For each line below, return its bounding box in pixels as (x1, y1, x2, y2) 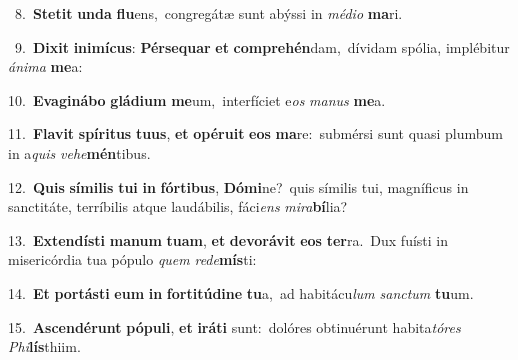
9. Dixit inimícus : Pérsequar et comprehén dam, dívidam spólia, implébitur (14, 36, 510, 57)
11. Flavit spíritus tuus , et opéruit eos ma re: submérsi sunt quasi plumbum (8, 123, 503, 144)
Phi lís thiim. (8, 336, 81, 357)
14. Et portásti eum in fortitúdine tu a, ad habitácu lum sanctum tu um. (8, 282, 474, 303)
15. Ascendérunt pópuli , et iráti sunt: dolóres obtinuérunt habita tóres (8, 316, 461, 337)
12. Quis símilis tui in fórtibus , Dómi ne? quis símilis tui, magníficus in (8, 176, 469, 197)
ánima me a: (8, 56, 83, 77)
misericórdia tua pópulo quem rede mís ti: (8, 249, 257, 270)
